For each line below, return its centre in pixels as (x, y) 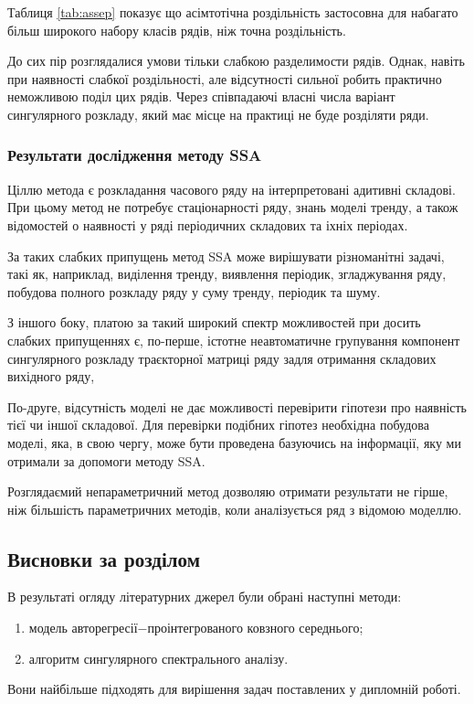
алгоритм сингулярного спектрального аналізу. (158, 658)
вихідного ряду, (51, 376)
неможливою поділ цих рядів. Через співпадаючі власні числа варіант (201, 96)
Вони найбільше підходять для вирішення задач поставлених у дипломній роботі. (234, 689)
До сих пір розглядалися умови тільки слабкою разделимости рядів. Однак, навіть (236, 61)
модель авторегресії (83, 628)
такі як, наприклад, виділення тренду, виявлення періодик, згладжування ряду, (227, 274)
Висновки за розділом (104, 558)
